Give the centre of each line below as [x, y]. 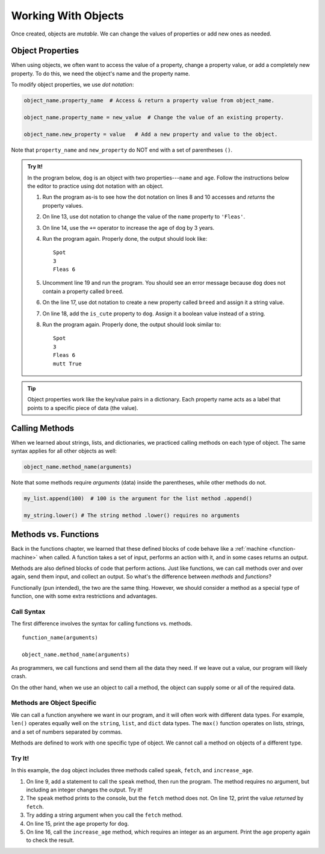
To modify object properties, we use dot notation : [73, 85]
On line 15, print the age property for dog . [78, 823]
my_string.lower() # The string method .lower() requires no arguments [132, 515]
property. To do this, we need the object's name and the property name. [101, 73]
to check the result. [50, 840]
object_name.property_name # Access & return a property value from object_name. [149, 101]
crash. [19, 676]
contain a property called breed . [83, 291]
